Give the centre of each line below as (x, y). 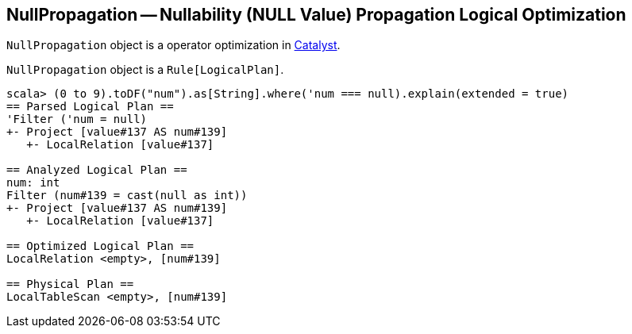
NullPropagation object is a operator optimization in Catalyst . (173, 45)
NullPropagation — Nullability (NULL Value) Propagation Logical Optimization (316, 15)
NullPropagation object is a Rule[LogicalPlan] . (145, 70)
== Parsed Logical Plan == (90, 107)
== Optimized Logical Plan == (100, 246)
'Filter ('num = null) (77, 119)
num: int (33, 183)
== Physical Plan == (70, 284)
